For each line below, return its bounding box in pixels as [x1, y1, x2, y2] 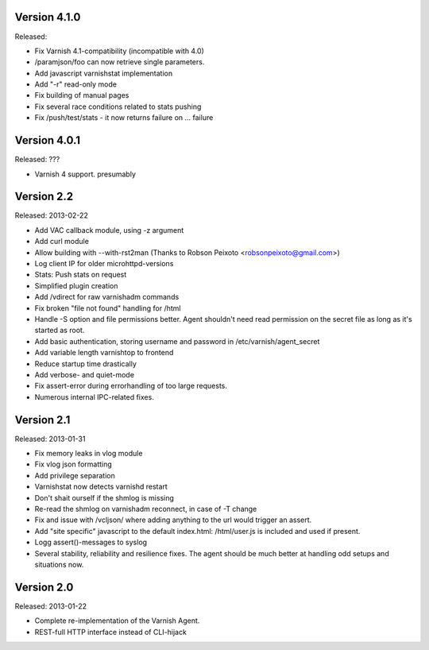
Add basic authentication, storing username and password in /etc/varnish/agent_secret [34, 336, 320, 346]
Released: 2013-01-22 [14, 601, 87, 611]
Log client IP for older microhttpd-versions [34, 259, 174, 269]
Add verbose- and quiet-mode [34, 369, 135, 379]
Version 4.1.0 [14, 10, 81, 24]
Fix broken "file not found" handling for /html [34, 303, 181, 313]
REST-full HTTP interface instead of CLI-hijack [34, 627, 187, 636]
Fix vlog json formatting [34, 459, 113, 469]
